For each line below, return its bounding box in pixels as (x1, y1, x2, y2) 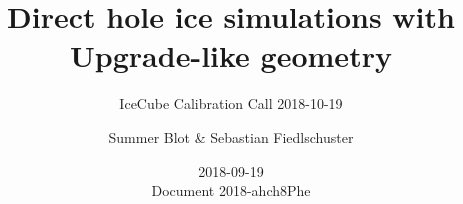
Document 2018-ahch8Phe (151, 180, 311, 201)
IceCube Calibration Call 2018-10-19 (119, 93, 343, 114)
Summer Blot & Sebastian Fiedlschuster (108, 126, 354, 147)
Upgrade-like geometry (70, 35, 392, 76)
